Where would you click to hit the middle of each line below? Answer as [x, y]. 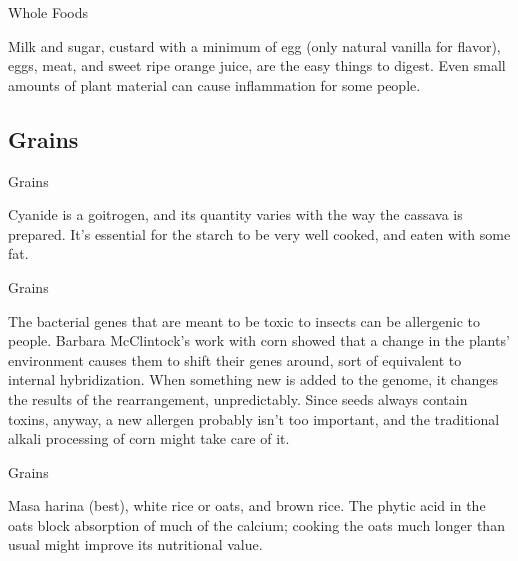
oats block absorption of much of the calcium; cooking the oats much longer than [256, 524]
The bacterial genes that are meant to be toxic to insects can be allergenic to [244, 320]
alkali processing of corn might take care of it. [149, 438]
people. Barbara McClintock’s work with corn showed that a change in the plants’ [259, 340]
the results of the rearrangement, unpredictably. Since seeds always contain [238, 398]
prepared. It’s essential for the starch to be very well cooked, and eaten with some [259, 233]
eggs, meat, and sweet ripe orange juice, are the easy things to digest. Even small [257, 65]
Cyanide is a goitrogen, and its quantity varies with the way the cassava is [235, 214]
